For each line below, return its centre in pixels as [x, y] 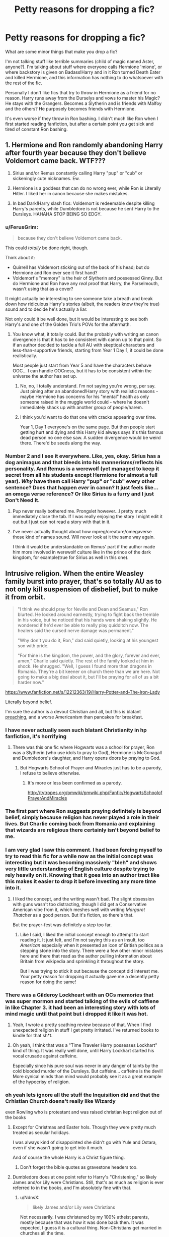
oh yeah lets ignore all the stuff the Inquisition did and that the [82, 1095]
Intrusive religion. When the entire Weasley [74, 573]
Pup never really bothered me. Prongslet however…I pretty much [79, 511]
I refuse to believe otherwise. [50, 773]
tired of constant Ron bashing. [36, 129]
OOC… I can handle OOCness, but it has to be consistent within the [82, 371]
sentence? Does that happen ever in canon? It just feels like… [82, 487]
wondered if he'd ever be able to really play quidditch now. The [83, 625]
